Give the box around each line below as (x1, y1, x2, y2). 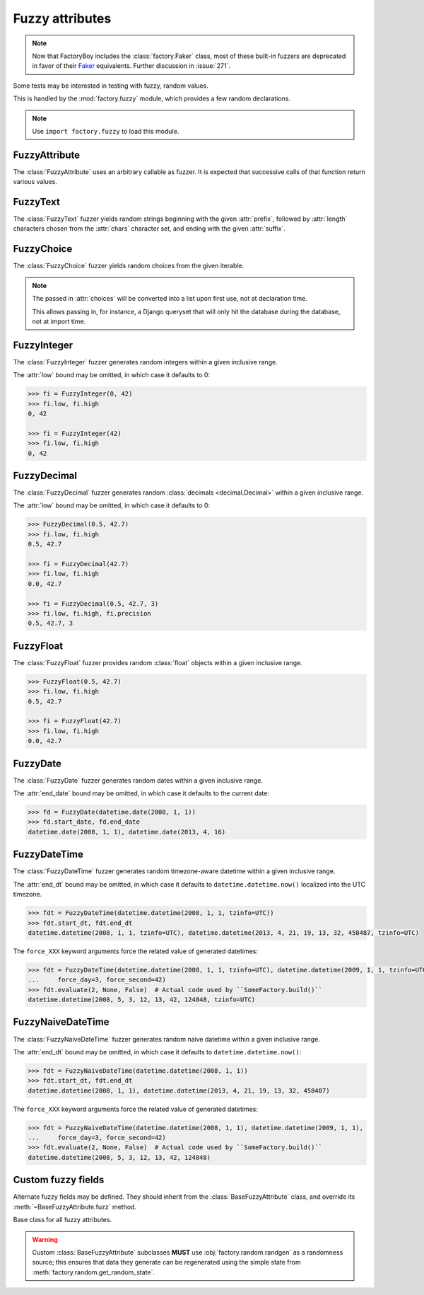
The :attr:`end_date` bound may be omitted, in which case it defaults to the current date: (13, 789, 270, 798)
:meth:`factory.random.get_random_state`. (32, 1267, 155, 1277)
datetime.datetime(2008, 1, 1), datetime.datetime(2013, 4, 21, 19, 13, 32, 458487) (28, 1086, 330, 1095)
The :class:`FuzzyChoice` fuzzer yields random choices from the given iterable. (13, 262, 245, 270)
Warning (32, 1235, 58, 1243)
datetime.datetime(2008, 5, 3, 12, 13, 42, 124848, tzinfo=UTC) (28, 996, 256, 1004)
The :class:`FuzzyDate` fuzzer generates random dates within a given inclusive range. (13, 776, 263, 785)
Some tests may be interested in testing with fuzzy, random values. (13, 81, 208, 90)
